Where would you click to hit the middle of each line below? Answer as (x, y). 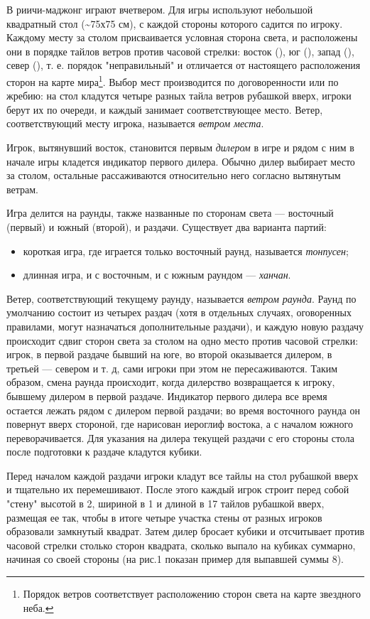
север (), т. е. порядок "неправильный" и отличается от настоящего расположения (184, 65)
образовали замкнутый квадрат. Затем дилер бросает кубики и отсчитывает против (186, 531)
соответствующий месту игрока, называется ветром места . (135, 123)
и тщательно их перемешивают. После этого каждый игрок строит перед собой (178, 489)
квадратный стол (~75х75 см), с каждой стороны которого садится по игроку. (175, 23)
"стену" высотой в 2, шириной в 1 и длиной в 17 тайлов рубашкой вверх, (165, 504)
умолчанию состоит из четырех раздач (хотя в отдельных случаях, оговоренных (179, 312)
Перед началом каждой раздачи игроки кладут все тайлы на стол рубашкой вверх (183, 475)
